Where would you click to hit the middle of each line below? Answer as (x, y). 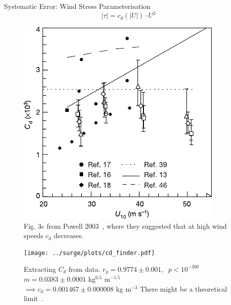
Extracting (40, 269)
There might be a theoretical (184, 288)
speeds (34, 235)
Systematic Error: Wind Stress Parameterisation (77, 6)
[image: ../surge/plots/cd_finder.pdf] (89, 253)
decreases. (69, 235)
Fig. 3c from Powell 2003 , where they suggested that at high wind (125, 226)
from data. (84, 269)
